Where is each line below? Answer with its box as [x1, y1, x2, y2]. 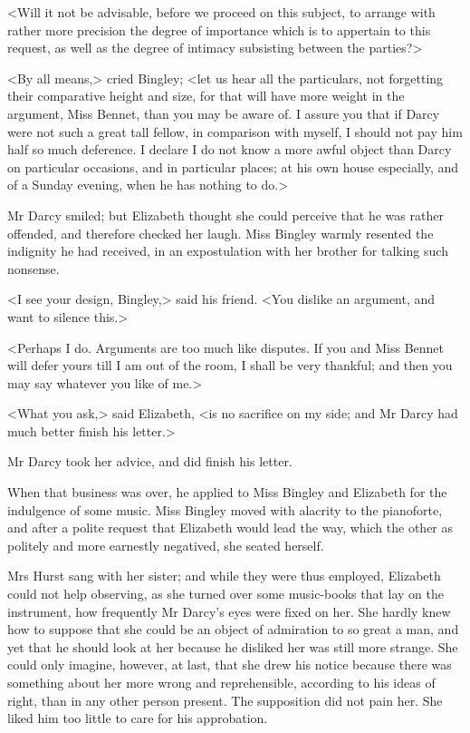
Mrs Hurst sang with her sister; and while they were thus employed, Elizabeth [7, 566, 441, 585]
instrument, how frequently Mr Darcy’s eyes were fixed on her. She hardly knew [7, 601, 451, 621]
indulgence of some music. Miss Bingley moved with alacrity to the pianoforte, [7, 500, 443, 519]
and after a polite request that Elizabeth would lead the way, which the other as [7, 518, 454, 537]
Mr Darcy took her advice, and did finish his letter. [7, 452, 293, 471]
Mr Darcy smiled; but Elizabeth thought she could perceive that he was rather [7, 205, 444, 224]
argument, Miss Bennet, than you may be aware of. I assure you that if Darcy [7, 103, 440, 122]
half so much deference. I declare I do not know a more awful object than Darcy [7, 140, 452, 159]
